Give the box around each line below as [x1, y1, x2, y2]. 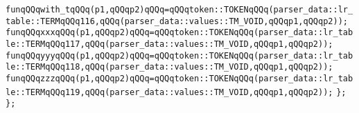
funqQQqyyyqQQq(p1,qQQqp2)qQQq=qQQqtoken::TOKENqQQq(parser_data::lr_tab [6, 50, 353, 61]
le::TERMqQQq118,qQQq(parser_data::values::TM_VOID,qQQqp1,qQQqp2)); [6, 62, 333, 72]
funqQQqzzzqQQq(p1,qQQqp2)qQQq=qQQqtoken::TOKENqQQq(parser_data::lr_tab [6, 73, 353, 83]
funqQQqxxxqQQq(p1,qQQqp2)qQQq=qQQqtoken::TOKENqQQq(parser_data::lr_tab [6, 28, 353, 38]
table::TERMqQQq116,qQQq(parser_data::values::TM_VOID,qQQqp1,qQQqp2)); [6, 16, 348, 26]
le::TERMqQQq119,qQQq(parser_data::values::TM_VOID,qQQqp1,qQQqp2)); [6, 87, 333, 97]
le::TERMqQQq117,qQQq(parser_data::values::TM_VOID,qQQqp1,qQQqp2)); [6, 39, 333, 49]
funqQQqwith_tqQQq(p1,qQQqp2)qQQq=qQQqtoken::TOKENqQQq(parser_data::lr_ [6, 5, 353, 14]
